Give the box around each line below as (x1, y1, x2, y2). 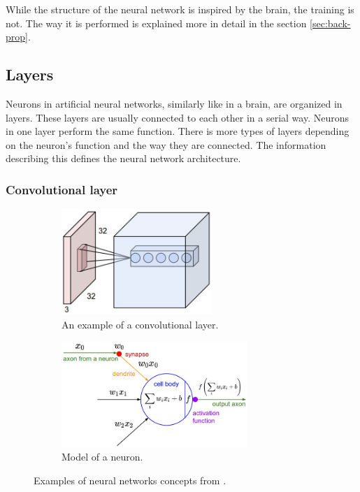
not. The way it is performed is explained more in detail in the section (6, 15, 307, 30)
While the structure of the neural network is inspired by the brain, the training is (6, 2, 354, 16)
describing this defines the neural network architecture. (6, 151, 241, 166)
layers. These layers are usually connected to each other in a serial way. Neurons (6, 110, 350, 124)
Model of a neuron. (62, 449, 143, 464)
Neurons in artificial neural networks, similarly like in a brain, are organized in (6, 96, 343, 110)
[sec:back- (310, 15, 351, 30)
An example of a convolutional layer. (62, 317, 219, 331)
